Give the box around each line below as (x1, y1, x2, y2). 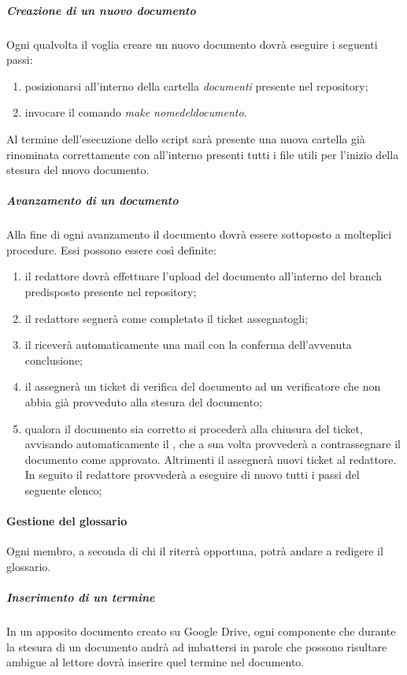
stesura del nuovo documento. (6, 161, 150, 178)
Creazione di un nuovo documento (6, 2, 196, 18)
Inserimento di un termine (6, 589, 155, 606)
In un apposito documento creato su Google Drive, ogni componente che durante (6, 623, 396, 640)
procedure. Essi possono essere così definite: (6, 241, 216, 258)
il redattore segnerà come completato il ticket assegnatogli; (24, 310, 309, 326)
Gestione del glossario (6, 513, 128, 529)
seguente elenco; (24, 482, 102, 498)
